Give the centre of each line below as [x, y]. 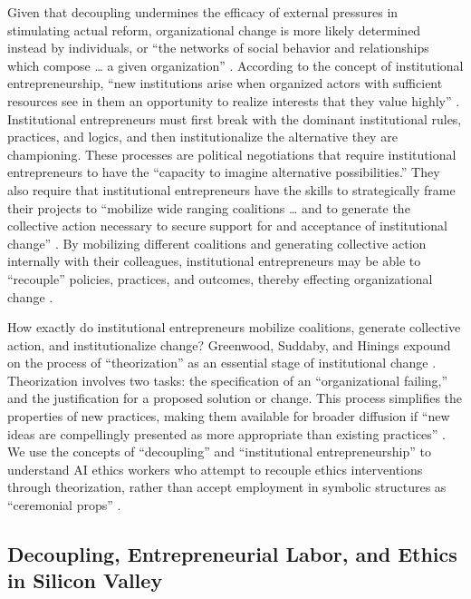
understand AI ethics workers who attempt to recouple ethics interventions [215, 469]
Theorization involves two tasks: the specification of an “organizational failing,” [228, 380]
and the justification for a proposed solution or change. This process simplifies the [235, 398]
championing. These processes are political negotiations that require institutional [232, 154]
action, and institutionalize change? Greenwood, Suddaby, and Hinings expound [229, 344]
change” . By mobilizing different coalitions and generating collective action [217, 243]
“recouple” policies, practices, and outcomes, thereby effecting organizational [220, 278]
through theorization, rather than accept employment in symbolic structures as [227, 487]
